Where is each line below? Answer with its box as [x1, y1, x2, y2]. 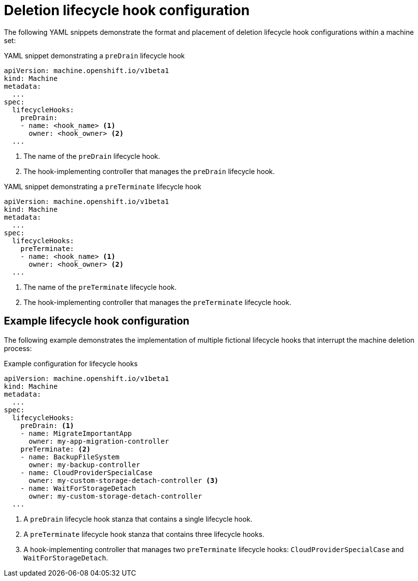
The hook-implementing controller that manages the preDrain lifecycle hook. [23, 167, 275, 176]
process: [4, 344, 32, 353]
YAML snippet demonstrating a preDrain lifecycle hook [4, 51, 185, 60]
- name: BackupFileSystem [20, 453, 120, 461]
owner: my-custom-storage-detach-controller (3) [28, 476, 219, 484]
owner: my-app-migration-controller [28, 437, 169, 445]
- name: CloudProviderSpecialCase [20, 468, 153, 477]
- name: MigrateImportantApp [20, 429, 132, 437]
